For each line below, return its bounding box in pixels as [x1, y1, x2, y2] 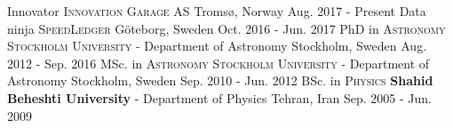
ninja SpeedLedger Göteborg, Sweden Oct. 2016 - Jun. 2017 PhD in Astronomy [7, 19, 446, 37]
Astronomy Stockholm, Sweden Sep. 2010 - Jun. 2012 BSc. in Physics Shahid [7, 71, 433, 90]
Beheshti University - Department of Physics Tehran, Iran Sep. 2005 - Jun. [7, 88, 432, 107]
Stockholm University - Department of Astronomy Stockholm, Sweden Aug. [7, 36, 427, 55]
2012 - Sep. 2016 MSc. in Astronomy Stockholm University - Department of [7, 53, 430, 72]
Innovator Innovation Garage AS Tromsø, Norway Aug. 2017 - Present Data [7, 2, 426, 20]
